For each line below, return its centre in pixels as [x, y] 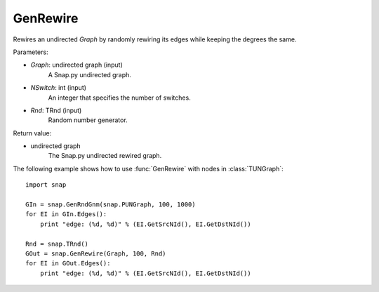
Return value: [32, 133]
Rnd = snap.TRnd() [57, 244]
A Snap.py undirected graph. [89, 74]
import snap [46, 185]
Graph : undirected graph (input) [77, 65]
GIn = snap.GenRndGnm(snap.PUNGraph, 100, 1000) [111, 205]
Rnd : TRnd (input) [56, 110]
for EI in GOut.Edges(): [68, 264]
